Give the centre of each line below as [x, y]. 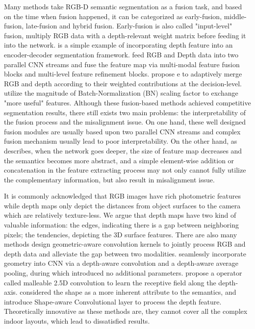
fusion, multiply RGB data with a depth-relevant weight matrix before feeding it [125, 35]
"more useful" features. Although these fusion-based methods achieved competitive [127, 102]
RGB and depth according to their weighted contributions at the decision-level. [123, 83]
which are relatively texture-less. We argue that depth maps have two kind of [120, 215]
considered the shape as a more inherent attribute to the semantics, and [128, 292]
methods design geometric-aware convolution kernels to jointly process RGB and [125, 244]
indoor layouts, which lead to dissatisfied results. [77, 321]
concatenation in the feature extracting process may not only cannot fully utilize [125, 170]
